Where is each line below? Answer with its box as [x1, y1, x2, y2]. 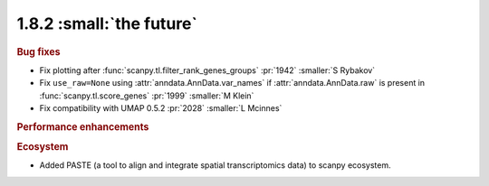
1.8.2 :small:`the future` [16, 14, 198, 33]
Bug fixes [16, 45, 61, 58]
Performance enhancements [16, 120, 149, 133]
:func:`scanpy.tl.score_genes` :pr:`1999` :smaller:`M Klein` [39, 90, 254, 101]
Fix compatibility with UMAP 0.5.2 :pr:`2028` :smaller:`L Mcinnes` [39, 102, 283, 113]
